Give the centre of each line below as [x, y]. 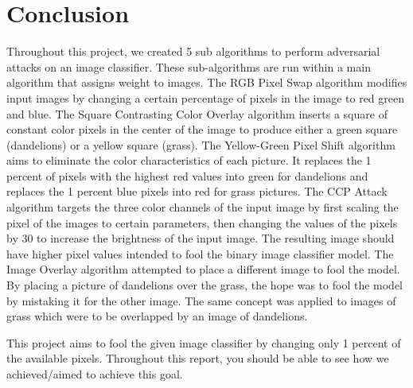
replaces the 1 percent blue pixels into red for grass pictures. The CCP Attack [197, 191]
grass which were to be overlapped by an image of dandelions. [157, 316]
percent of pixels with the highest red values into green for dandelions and [187, 175]
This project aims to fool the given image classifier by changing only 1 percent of [204, 342]
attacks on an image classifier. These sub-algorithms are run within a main [189, 66]
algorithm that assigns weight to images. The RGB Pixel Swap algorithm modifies [207, 82]
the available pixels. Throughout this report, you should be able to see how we [198, 358]
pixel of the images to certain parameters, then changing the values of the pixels [202, 222]
